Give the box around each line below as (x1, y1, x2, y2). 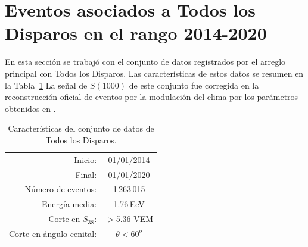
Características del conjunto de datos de (8, 122, 154, 135)
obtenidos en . (5, 102, 56, 114)
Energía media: (42, 198, 97, 210)
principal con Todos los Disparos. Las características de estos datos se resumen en (5, 67, 304, 79)
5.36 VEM (116, 212, 154, 225)
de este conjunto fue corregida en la (129, 79, 259, 91)
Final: (75, 168, 97, 180)
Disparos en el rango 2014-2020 (5, 21, 267, 45)
